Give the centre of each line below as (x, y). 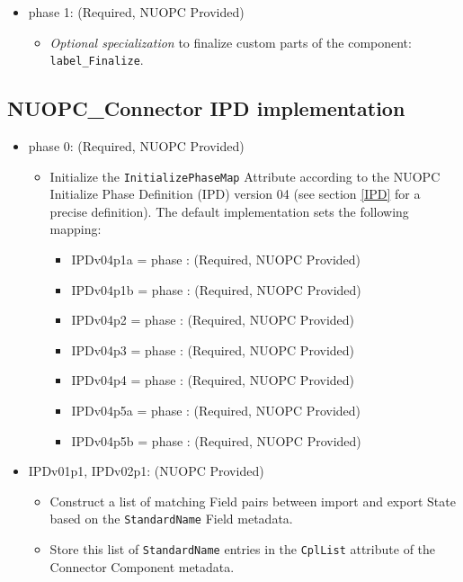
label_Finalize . (97, 60)
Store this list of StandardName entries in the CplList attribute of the (243, 549)
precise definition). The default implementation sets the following (229, 211)
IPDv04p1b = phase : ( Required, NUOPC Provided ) (216, 289)
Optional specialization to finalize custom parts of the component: (231, 42)
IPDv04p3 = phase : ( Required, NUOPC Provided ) (213, 349)
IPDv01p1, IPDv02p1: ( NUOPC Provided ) (146, 471)
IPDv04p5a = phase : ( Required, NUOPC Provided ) (216, 411)
